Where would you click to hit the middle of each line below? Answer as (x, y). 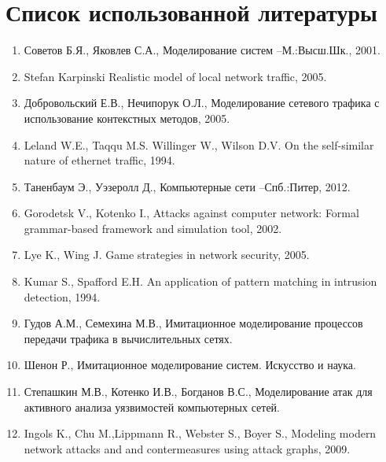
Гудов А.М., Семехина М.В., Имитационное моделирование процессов (193, 323)
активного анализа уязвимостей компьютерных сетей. (152, 407)
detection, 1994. (62, 296)
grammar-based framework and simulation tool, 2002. (153, 228)
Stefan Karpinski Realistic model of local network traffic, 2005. (175, 76)
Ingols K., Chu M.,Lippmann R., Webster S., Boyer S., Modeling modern (200, 433)
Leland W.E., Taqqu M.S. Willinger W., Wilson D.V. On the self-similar (199, 144)
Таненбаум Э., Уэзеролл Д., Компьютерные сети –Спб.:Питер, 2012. (187, 186)
